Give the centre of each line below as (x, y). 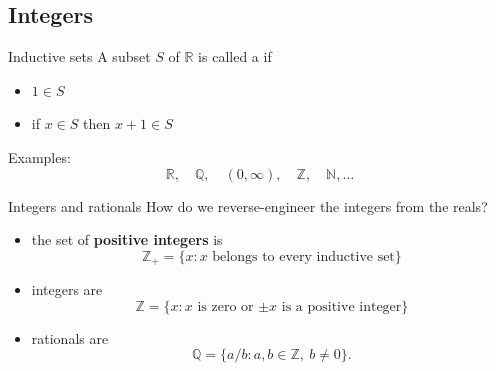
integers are (67, 289)
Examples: (39, 156)
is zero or (225, 306)
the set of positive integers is (127, 239)
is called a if (235, 56)
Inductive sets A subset (79, 56)
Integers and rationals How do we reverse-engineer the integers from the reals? (248, 205)
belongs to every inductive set (303, 256)
